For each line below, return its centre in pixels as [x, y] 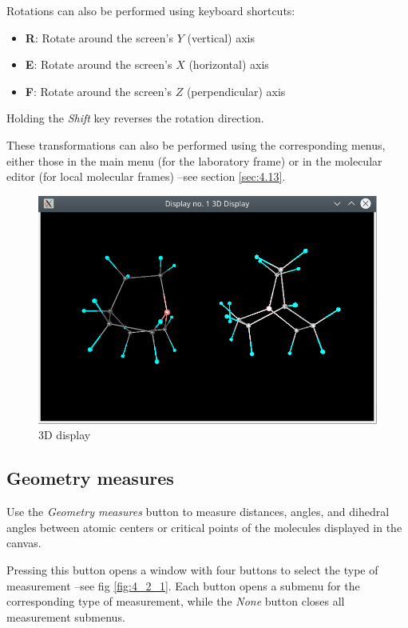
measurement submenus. [66, 616]
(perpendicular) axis [236, 91]
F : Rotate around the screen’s [99, 91]
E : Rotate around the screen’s [99, 64]
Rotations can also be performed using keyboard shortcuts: [151, 10]
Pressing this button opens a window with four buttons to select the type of [192, 570]
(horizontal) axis [229, 64]
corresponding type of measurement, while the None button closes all [176, 601]
